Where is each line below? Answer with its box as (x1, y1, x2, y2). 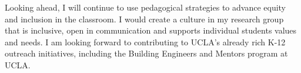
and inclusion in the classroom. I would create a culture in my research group (5, 12, 284, 25)
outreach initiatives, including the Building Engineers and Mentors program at (5, 47, 288, 59)
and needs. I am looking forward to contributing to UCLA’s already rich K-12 (5, 35, 286, 48)
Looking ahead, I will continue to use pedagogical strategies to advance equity (5, 1, 286, 13)
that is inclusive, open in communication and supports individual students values (5, 24, 297, 36)
